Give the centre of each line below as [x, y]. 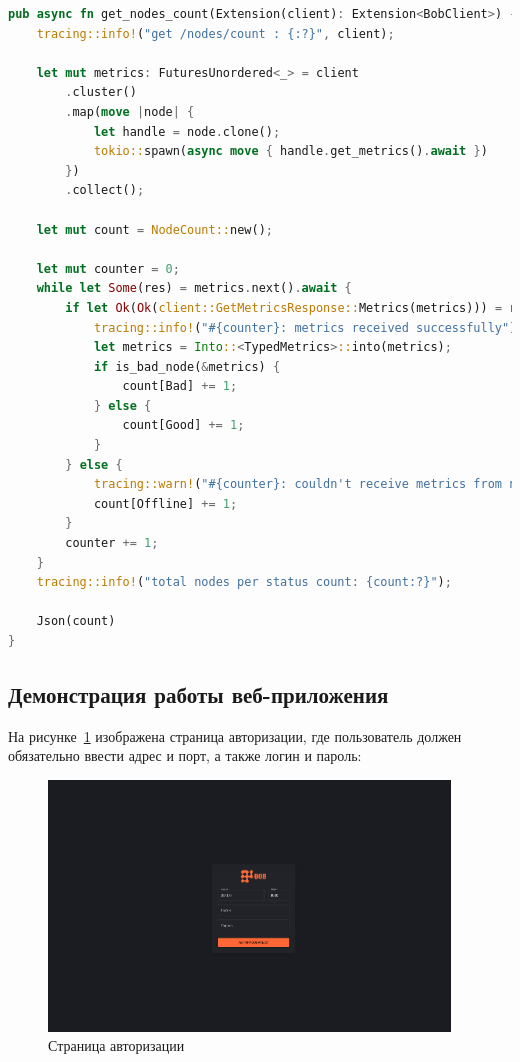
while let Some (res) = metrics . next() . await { [194, 288]
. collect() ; [105, 190]
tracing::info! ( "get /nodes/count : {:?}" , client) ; [215, 33]
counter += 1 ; [112, 543]
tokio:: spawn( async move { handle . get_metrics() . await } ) [290, 151]
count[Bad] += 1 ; [180, 386]
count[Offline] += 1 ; [165, 503]
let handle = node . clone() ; [187, 131]
